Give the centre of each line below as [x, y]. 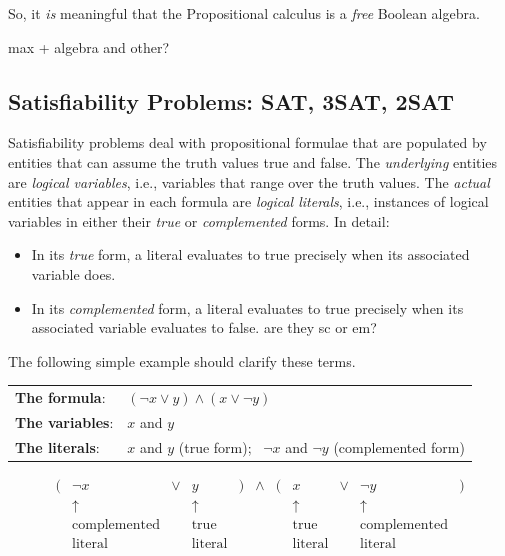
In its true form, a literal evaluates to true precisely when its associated [250, 254]
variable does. [73, 273]
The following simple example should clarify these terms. [182, 360]
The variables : [64, 421]
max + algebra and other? [89, 46]
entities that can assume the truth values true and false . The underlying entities [253, 161]
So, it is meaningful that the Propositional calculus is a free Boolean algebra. [244, 13]
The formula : [60, 397]
